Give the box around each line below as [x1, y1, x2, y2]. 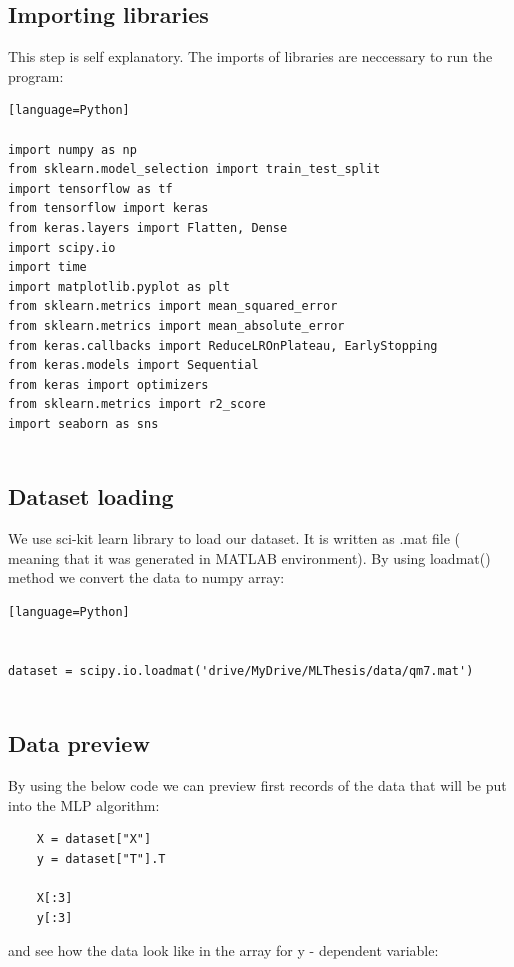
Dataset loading [8, 481, 174, 512]
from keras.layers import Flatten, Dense [8, 220, 288, 235]
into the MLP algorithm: [8, 794, 160, 815]
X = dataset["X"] [36, 832, 152, 847]
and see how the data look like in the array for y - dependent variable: [8, 940, 439, 961]
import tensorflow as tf [8, 181, 173, 196]
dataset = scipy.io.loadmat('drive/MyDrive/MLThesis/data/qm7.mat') [8, 663, 474, 678]
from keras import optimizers [8, 377, 209, 392]
